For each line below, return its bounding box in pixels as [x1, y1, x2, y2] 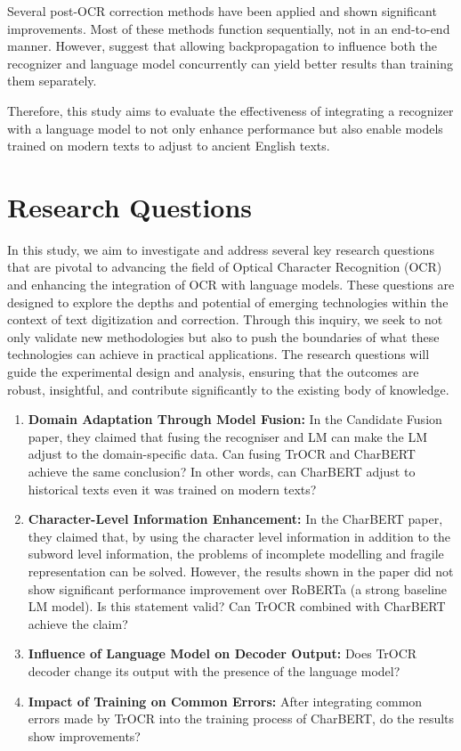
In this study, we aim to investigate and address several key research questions [7, 240, 434, 258]
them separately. [7, 71, 97, 90]
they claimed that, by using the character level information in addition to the [28, 527, 451, 545]
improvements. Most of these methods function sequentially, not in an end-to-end [7, 19, 450, 37]
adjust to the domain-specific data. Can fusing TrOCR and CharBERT [28, 445, 416, 463]
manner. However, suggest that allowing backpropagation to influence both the [7, 37, 437, 55]
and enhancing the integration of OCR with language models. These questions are [7, 275, 455, 294]
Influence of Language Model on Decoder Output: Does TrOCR [28, 644, 417, 663]
